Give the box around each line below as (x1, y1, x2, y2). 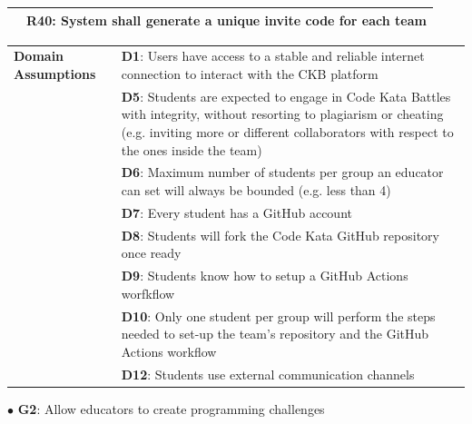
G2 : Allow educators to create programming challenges (17, 399, 325, 418)
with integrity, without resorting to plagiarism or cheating (121, 104, 444, 123)
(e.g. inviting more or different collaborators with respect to (121, 122, 454, 141)
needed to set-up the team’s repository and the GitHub (121, 324, 429, 343)
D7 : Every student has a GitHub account (121, 202, 352, 222)
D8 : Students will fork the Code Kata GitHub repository (121, 225, 439, 244)
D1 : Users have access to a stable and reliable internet (121, 46, 425, 65)
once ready (121, 243, 182, 262)
